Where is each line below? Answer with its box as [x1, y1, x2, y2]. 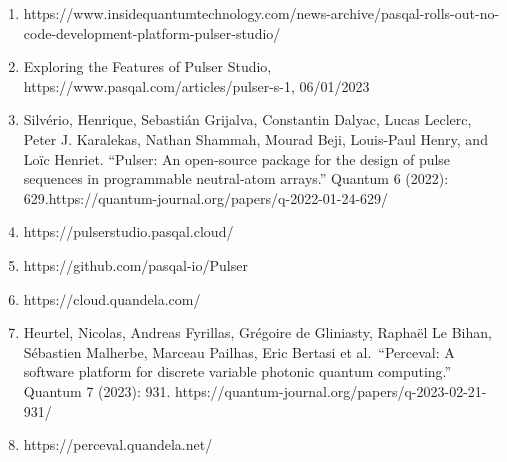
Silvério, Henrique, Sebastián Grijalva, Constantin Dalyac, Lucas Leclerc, [23, 109, 472, 130]
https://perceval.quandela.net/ [23, 434, 213, 455]
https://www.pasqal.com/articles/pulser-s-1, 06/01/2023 [23, 75, 370, 96]
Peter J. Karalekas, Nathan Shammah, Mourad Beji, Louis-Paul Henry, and [23, 128, 488, 149]
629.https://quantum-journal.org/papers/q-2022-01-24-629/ [23, 187, 389, 208]
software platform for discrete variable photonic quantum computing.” [23, 361, 452, 382]
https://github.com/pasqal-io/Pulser [23, 254, 248, 275]
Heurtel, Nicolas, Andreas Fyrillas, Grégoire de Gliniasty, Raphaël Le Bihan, [23, 322, 492, 343]
